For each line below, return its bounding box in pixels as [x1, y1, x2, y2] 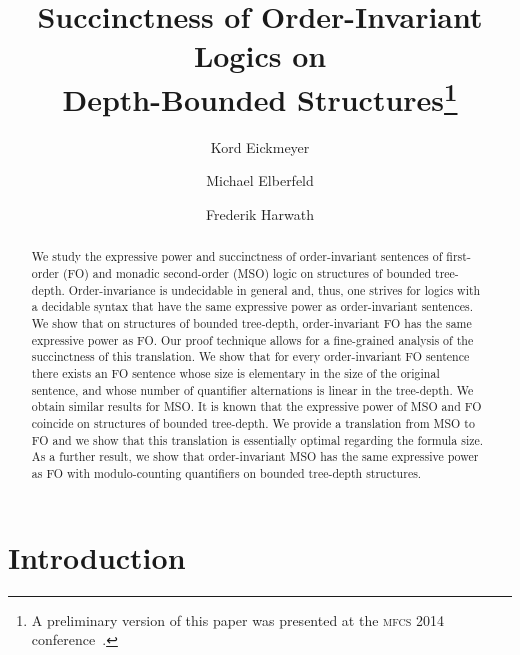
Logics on [193, 35, 327, 76]
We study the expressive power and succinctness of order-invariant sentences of [31, 248, 443, 265]
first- [446, 248, 471, 265]
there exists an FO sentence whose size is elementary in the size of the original [31, 365, 440, 381]
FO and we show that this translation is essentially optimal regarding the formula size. [31, 431, 484, 448]
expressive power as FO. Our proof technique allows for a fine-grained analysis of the [31, 331, 474, 348]
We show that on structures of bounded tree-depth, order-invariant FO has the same [31, 315, 472, 332]
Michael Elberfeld [206, 170, 314, 191]
